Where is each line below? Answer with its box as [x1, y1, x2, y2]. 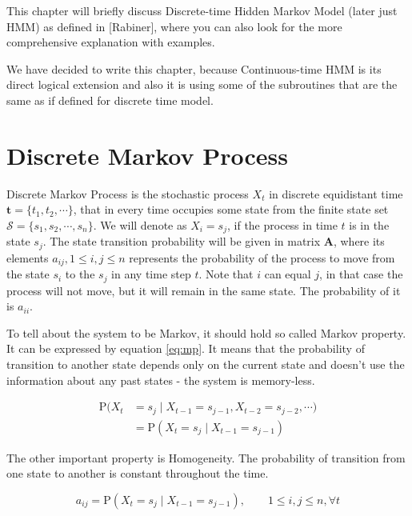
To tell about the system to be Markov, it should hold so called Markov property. [6, 324, 406, 341]
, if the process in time [227, 216, 338, 233]
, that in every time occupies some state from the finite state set [73, 201, 389, 218]
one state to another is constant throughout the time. [6, 465, 269, 482]
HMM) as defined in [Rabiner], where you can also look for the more [6, 18, 342, 34]
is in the [349, 216, 390, 233]
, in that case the [319, 266, 403, 282]
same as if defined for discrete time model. [6, 91, 214, 108]
